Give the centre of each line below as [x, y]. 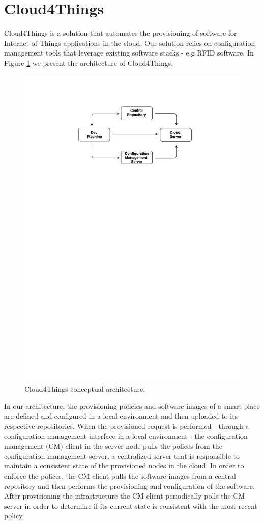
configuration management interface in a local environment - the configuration [126, 436]
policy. [14, 516]
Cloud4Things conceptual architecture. [85, 389]
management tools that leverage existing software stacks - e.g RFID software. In [129, 53]
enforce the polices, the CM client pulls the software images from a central [120, 476]
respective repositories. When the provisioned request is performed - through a [127, 426]
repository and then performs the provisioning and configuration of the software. [129, 486]
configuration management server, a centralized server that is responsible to [122, 456]
